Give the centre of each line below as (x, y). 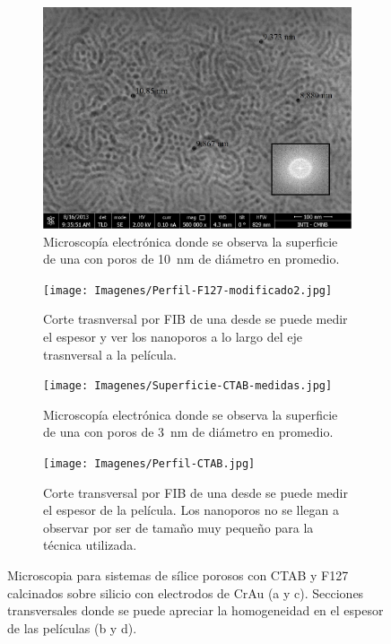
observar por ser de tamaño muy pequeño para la (178, 527)
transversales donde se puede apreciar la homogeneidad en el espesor (195, 610)
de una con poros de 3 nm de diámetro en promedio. (188, 432)
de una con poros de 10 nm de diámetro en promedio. (191, 259)
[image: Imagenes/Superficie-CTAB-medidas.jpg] (188, 386)
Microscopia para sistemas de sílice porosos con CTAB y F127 (178, 575)
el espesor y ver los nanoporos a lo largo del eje (173, 336)
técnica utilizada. (90, 545)
